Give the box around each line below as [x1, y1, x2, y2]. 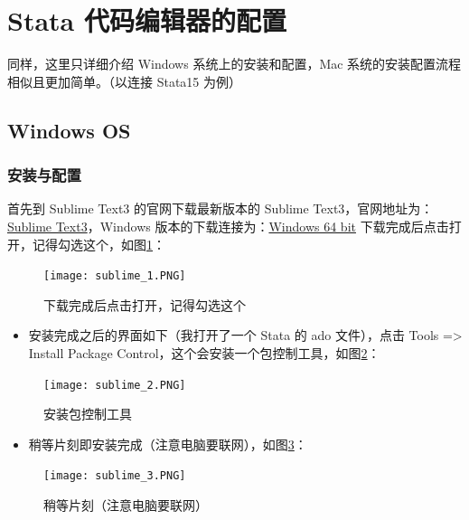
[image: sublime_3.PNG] [43, 469, 186, 483]
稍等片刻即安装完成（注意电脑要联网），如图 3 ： [28, 434, 307, 453]
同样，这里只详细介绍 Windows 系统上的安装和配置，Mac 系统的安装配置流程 [7, 54, 462, 73]
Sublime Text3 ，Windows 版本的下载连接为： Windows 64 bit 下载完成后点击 [7, 216, 449, 235]
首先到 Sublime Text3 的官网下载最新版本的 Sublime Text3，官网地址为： [7, 199, 434, 218]
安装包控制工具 [43, 404, 132, 423]
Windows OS [7, 116, 131, 144]
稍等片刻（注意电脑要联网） [43, 496, 208, 515]
